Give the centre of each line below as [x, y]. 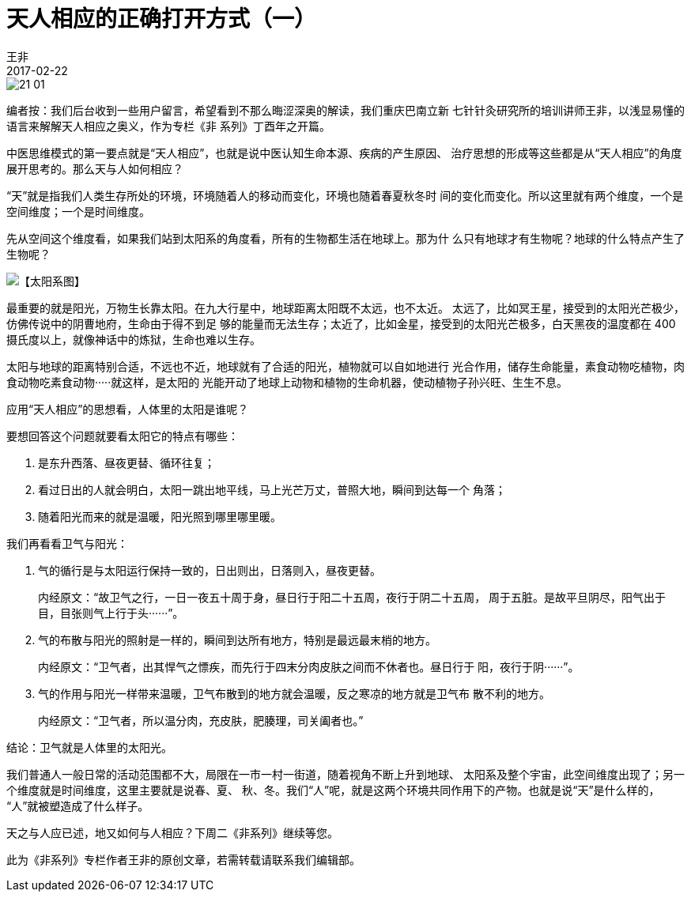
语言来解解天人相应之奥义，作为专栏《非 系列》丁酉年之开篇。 [168, 126]
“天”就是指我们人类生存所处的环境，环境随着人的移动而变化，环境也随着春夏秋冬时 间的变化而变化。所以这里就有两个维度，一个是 [345, 195]
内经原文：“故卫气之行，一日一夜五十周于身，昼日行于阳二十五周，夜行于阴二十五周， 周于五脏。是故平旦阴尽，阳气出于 [352, 597]
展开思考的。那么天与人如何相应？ [95, 168]
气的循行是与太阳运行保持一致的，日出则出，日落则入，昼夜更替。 [210, 570]
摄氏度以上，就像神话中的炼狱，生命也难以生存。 [134, 339]
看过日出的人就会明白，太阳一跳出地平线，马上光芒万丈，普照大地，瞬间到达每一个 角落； [272, 489]
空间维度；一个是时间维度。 [78, 211]
